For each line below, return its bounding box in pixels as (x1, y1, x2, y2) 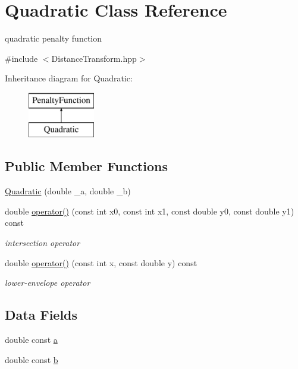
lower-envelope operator (5, 276, 90, 289)
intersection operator (5, 236, 80, 249)
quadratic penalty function (5, 32, 102, 45)
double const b (5, 353, 58, 365)
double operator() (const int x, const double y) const (5, 256, 197, 269)
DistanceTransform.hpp (51, 52, 137, 64)
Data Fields (5, 305, 78, 324)
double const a (5, 333, 58, 346)
